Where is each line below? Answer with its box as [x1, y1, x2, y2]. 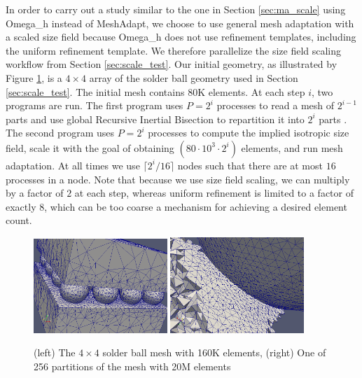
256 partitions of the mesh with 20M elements [34, 358, 231, 373]
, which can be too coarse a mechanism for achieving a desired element [44, 199, 347, 213]
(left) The [34, 345, 76, 360]
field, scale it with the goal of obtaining [6, 140, 174, 155]
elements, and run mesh [241, 140, 343, 155]
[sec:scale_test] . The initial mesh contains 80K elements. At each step [6, 84, 305, 99]
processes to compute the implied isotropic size [148, 125, 349, 140]
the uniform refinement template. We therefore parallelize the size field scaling [6, 43, 342, 57]
